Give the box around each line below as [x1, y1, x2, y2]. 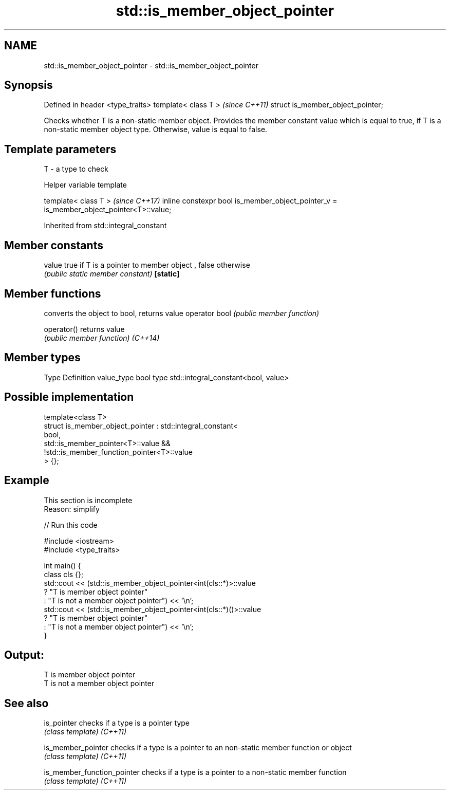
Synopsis [4, 79, 53, 92]
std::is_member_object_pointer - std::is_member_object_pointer [44, 61, 258, 70]
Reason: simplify [44, 504, 100, 513]
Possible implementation [4, 391, 134, 404]
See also [4, 696, 49, 710]
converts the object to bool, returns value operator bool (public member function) [44, 308, 320, 318]
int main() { [44, 561, 81, 570]
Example [4, 474, 49, 487]
